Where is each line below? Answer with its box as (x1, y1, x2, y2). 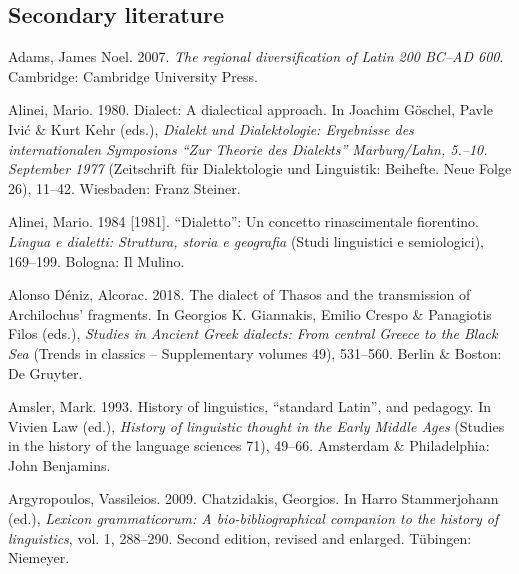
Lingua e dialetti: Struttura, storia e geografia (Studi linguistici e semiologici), (8, 230, 484, 251)
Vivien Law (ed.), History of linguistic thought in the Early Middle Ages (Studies (8, 415, 505, 436)
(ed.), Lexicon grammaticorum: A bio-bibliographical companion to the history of (8, 508, 499, 529)
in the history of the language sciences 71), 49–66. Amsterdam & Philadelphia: (8, 435, 490, 456)
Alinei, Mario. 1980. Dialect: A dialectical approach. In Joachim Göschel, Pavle (8, 99, 493, 120)
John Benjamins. (8, 454, 111, 475)
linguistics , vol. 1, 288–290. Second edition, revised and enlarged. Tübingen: (8, 527, 472, 548)
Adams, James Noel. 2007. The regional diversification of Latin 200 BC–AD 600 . (8, 46, 504, 67)
